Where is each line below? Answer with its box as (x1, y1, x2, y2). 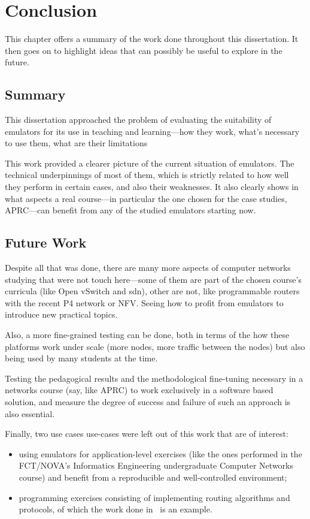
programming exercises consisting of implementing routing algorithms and (19, 491, 290, 503)
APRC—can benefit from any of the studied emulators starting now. (5, 204, 256, 216)
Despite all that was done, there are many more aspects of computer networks (5, 261, 291, 274)
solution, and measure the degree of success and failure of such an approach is (5, 396, 291, 408)
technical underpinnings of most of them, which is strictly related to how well (5, 168, 289, 181)
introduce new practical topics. (5, 308, 118, 321)
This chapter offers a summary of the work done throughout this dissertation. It (5, 32, 299, 45)
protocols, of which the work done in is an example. (19, 503, 212, 515)
